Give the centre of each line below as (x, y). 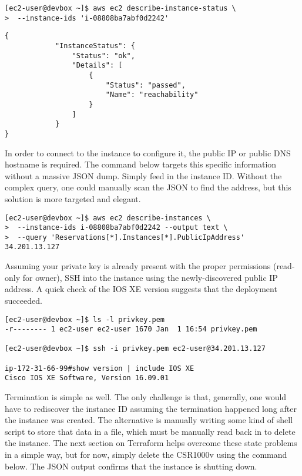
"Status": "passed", (145, 85)
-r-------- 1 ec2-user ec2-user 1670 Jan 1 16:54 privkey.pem (131, 329)
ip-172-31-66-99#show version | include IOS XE (100, 368)
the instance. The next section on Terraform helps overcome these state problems (151, 443)
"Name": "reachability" (152, 95)
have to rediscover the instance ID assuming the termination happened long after (151, 408)
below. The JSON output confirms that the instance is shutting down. (131, 466)
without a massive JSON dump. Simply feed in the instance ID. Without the (143, 175)
